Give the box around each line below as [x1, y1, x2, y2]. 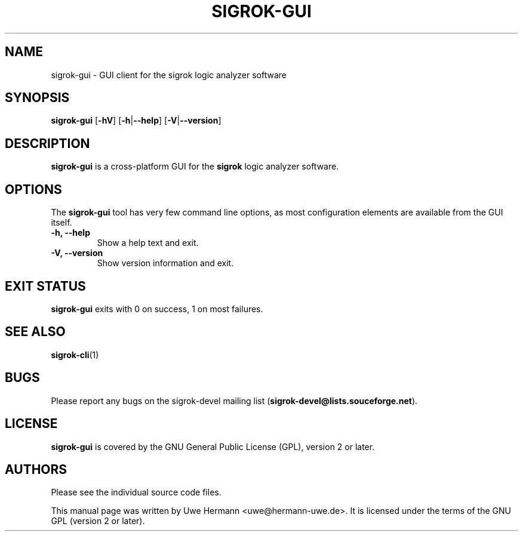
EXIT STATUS [5, 278, 86, 294]
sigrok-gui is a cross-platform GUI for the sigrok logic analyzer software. [51, 161, 339, 172]
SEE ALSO [5, 324, 66, 340]
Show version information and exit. [97, 258, 234, 269]
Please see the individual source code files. [51, 487, 221, 498]
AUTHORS [5, 461, 67, 477]
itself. [51, 217, 72, 228]
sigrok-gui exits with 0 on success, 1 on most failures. [51, 303, 263, 314]
